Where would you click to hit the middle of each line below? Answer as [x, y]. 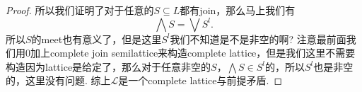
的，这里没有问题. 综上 [58, 80]
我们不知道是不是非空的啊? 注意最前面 [258, 39]
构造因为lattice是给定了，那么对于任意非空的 [109, 66]
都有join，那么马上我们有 [238, 10]
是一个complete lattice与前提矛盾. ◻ [200, 80]
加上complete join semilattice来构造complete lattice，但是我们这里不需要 [193, 53]
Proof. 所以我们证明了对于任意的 [80, 10]
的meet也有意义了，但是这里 [97, 39]
